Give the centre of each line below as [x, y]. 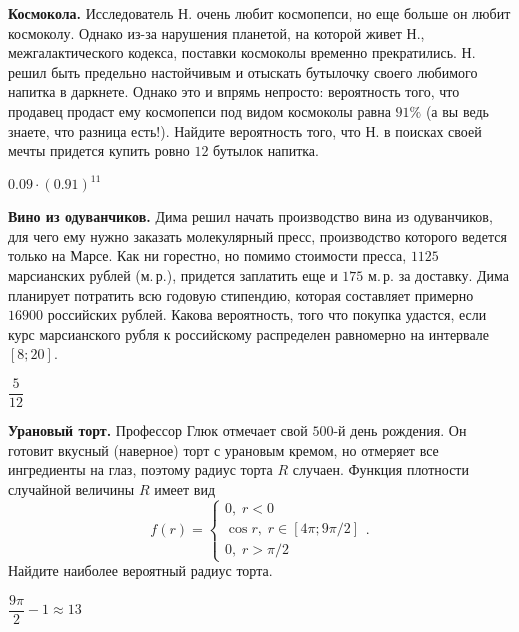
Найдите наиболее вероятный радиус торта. [140, 570]
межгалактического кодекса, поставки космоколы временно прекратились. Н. [242, 52]
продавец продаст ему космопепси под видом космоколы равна [199, 110]
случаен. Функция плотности [380, 469]
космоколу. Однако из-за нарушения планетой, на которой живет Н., [216, 32]
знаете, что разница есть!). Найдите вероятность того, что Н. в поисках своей [245, 130]
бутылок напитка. [266, 150]
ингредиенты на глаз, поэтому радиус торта [140, 469]
